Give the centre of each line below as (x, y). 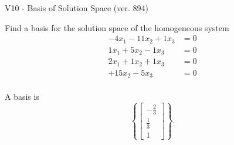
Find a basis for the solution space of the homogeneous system (117, 27)
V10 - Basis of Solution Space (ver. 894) (77, 8)
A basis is (22, 97)
